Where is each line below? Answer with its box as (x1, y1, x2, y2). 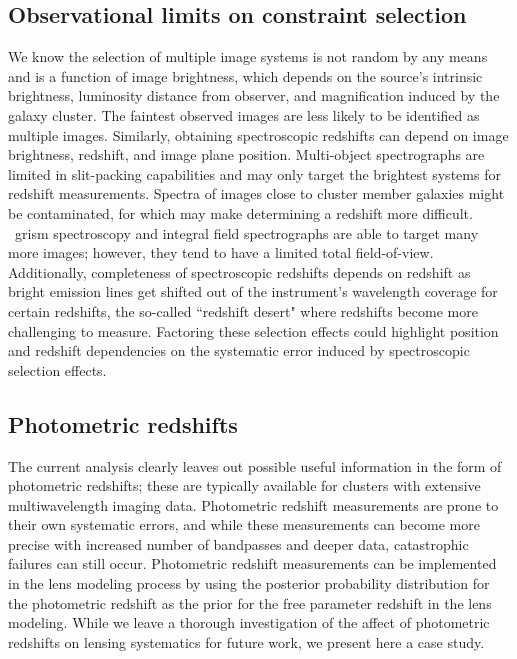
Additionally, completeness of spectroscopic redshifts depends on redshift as (8, 261, 471, 282)
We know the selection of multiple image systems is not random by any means (8, 46, 488, 67)
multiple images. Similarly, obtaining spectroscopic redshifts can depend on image (8, 124, 509, 145)
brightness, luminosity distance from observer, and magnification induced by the (8, 85, 500, 106)
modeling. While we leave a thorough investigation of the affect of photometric (8, 612, 490, 633)
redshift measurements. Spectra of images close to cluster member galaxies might (8, 183, 505, 204)
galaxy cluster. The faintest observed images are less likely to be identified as (8, 104, 480, 125)
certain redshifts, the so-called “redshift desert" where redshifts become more (8, 300, 478, 321)
